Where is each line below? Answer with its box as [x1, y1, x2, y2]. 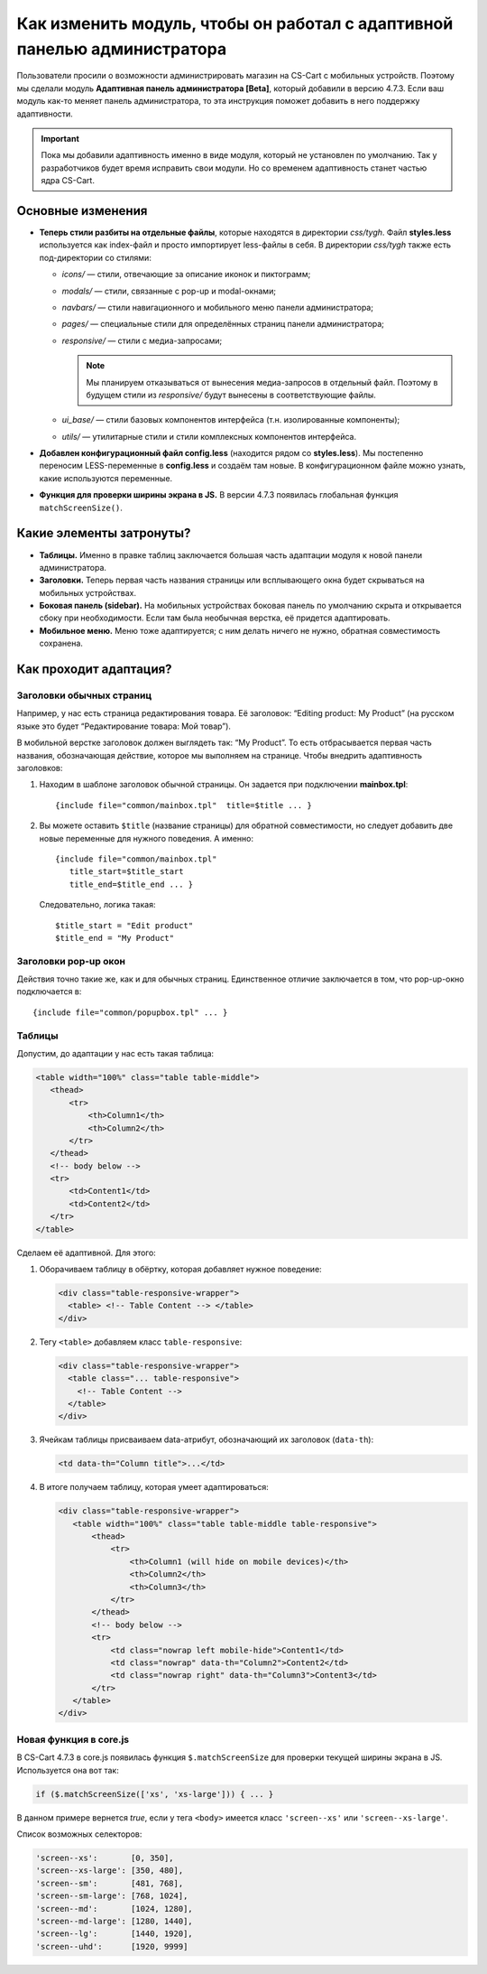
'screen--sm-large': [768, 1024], [35, 1891, 188, 1901]
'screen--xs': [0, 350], [35, 1852, 175, 1863]
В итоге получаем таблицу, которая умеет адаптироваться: [39, 1482, 270, 1493]
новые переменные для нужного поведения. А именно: [39, 833, 254, 843]
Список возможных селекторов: [16, 1829, 142, 1839]
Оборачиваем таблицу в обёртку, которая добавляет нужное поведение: [39, 1264, 322, 1274]
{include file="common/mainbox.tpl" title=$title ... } [55, 800, 313, 810]
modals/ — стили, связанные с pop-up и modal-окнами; [61, 285, 277, 296]
